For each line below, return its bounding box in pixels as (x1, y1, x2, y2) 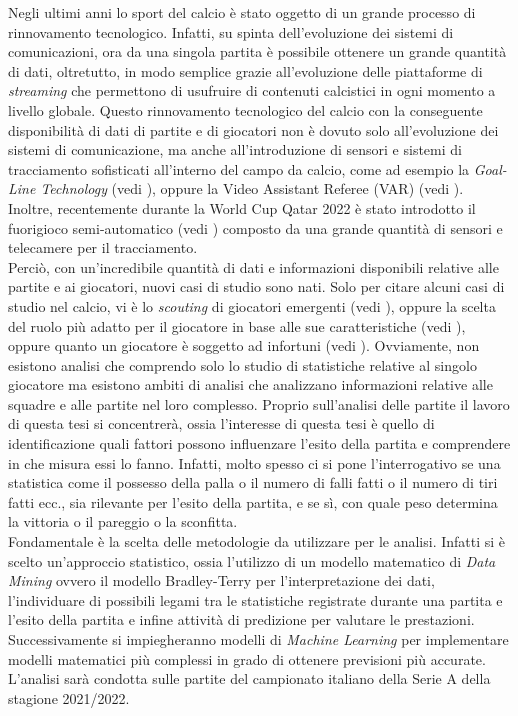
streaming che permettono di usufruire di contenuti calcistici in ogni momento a (8, 80, 496, 101)
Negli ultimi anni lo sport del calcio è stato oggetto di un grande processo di (8, 2, 476, 22)
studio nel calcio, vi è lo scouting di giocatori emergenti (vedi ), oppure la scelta (8, 295, 496, 316)
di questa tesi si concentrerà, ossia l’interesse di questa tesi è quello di (8, 413, 435, 434)
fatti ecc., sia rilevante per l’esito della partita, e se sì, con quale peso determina (8, 491, 498, 512)
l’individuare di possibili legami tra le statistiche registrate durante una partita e (8, 589, 503, 610)
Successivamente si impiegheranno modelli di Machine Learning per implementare (8, 629, 509, 649)
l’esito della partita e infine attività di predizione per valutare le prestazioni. (8, 609, 475, 630)
